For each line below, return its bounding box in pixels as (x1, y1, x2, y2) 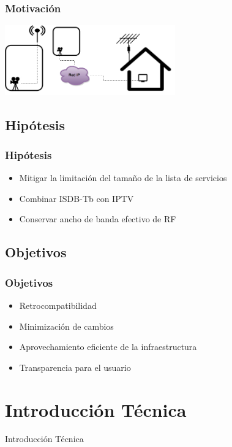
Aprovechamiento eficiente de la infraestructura (19, 340, 197, 353)
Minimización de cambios (19, 319, 114, 332)
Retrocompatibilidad (19, 298, 97, 311)
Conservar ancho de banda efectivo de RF (19, 212, 176, 225)
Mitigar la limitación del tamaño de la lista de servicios (19, 171, 227, 184)
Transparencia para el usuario (19, 360, 131, 373)
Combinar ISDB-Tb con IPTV (19, 192, 134, 204)
